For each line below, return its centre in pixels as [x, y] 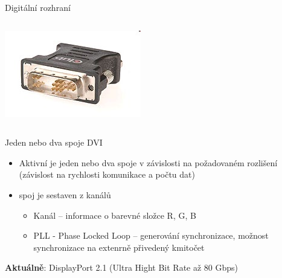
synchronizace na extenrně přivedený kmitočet [119, 247]
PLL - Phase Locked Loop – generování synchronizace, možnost [151, 235]
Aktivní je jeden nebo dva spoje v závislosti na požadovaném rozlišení [148, 162]
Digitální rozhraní [38, 7]
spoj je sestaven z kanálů [65, 194]
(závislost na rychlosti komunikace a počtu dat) [107, 174]
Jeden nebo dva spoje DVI [54, 142]
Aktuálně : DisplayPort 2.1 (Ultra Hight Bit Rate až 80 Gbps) [122, 267]
